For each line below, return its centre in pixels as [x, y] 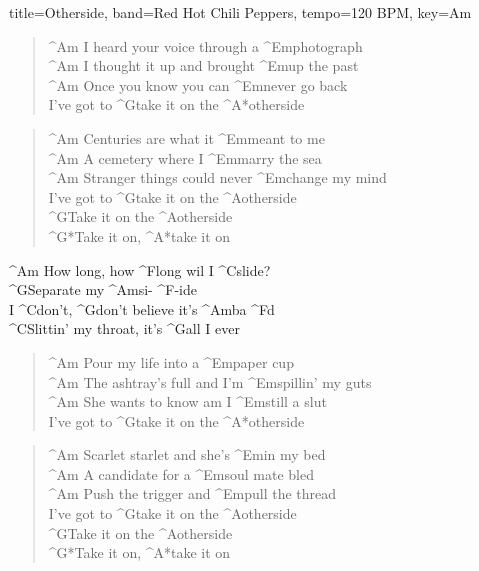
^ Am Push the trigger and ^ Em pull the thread [192, 493]
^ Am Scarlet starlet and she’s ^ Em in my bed [187, 454]
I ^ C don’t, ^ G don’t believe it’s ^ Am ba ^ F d [142, 308]
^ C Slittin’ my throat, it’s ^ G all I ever [124, 328]
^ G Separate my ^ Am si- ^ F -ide [103, 289]
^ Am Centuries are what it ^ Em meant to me [186, 137]
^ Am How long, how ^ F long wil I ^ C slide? [140, 269]
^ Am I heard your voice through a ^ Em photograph [205, 45]
